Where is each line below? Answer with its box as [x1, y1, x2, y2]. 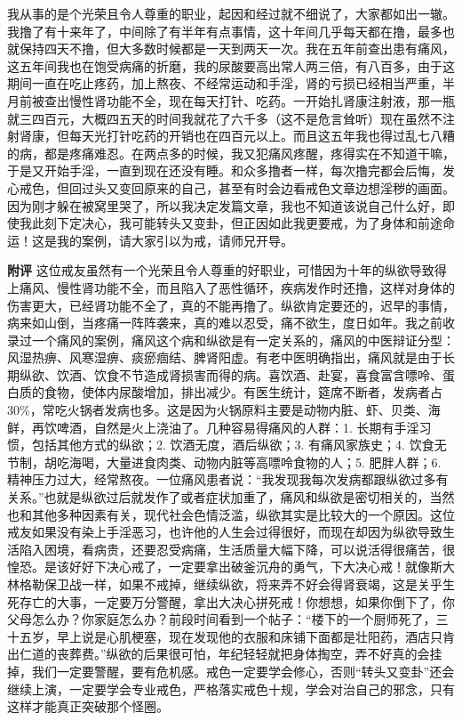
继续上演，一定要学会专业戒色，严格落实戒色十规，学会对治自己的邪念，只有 [7, 679, 455, 698]
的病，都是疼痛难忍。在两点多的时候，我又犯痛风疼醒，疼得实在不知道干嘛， [7, 143, 455, 162]
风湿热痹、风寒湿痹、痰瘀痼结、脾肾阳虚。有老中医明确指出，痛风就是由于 [7, 348, 442, 367]
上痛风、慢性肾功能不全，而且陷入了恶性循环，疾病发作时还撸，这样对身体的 [7, 278, 455, 296]
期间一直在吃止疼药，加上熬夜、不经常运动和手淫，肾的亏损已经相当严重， [7, 74, 442, 93]
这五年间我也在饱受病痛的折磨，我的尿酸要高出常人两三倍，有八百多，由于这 [7, 56, 455, 75]
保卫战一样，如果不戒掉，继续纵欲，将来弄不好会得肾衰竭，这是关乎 [44, 575, 442, 593]
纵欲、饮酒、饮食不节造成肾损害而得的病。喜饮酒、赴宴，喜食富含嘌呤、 [19, 365, 442, 384]
